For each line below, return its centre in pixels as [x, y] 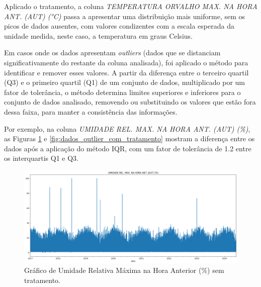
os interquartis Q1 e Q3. [41, 158]
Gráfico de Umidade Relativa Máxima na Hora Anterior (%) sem [124, 270]
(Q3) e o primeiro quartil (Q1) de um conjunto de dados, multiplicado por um [124, 82]
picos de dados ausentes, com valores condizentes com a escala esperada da [119, 26]
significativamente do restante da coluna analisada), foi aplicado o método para [126, 62]
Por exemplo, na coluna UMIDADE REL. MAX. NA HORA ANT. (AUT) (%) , [127, 128]
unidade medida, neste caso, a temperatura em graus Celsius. [98, 35]
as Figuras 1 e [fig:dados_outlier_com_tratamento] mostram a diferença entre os [129, 138]
